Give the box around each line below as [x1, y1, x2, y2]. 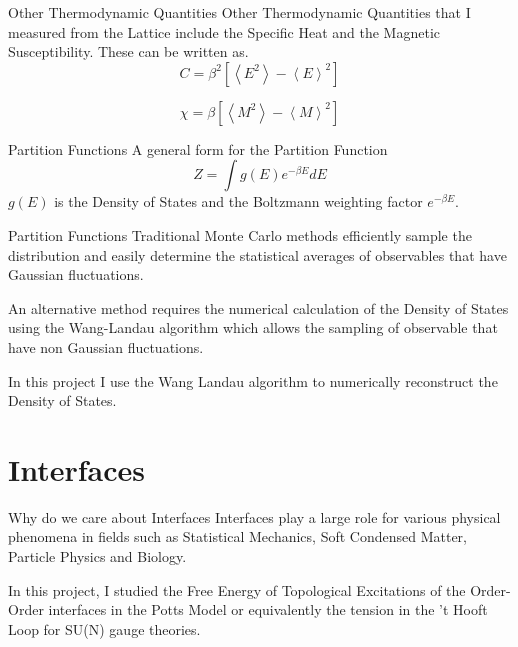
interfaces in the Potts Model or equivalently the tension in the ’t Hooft [48, 599, 488, 620]
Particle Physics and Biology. [8, 546, 187, 567]
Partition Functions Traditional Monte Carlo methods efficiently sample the [8, 224, 472, 245]
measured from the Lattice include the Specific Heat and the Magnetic [8, 21, 440, 42]
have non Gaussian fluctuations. [8, 336, 204, 357]
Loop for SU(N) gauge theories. [8, 618, 201, 639]
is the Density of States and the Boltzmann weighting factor [54, 191, 423, 212]
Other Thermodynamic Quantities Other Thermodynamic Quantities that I [8, 2, 471, 22]
